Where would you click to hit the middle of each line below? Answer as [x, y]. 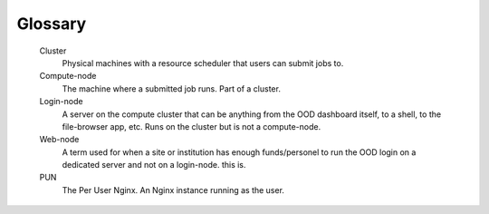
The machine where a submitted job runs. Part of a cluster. [171, 88]
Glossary [52, 24]
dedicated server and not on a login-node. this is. [154, 165]
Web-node [59, 140]
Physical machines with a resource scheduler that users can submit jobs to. [203, 63]
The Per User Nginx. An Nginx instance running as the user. [173, 190]
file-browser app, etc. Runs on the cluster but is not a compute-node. [192, 126]
